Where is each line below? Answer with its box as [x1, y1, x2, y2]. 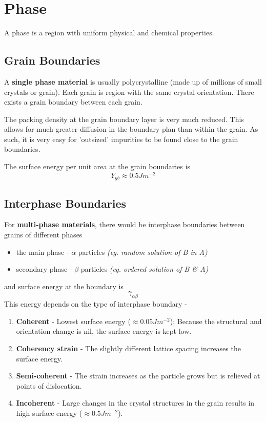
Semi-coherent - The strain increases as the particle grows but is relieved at [16, 370, 260, 381]
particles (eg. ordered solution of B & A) [80, 264, 209, 274]
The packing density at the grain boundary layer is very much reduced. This [4, 113, 244, 124]
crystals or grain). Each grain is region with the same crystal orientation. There [4, 86, 254, 97]
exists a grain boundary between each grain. [4, 96, 142, 107]
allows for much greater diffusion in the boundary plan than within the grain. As [4, 124, 258, 134]
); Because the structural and [170, 315, 262, 326]
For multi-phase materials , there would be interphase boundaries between [4, 219, 245, 230]
